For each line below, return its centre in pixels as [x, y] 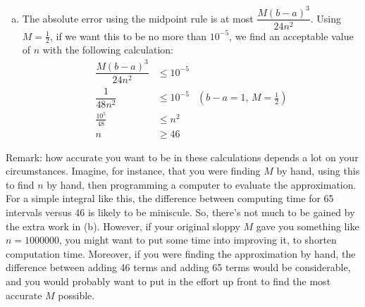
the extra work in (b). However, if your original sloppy [123, 226]
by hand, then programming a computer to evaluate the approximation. [202, 184]
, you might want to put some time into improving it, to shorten [198, 240]
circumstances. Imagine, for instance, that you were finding [133, 171]
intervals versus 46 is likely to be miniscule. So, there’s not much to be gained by [180, 212]
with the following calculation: [108, 50]
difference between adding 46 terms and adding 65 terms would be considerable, [178, 267]
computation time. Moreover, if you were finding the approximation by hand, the [181, 253]
